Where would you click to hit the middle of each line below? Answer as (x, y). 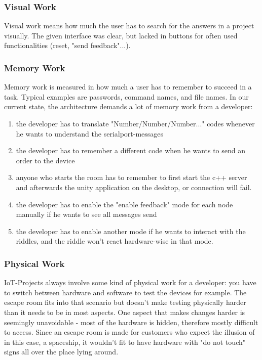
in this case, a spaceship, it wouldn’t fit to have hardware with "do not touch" (125, 342)
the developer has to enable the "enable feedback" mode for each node (124, 204)
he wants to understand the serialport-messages (90, 133)
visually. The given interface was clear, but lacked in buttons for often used (121, 35)
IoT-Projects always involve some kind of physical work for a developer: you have (130, 282)
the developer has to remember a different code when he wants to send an (131, 150)
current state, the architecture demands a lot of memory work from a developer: (128, 106)
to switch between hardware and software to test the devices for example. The (125, 292)
